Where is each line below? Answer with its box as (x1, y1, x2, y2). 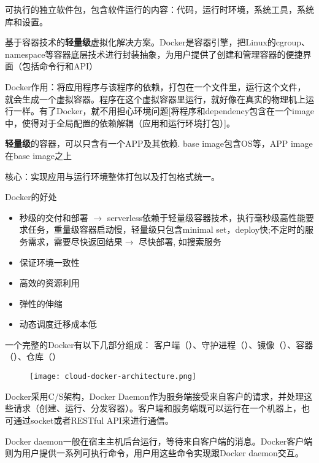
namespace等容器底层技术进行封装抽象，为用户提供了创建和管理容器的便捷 (5, 47, 303, 60)
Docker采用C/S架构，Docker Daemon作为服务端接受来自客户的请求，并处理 (5, 389, 304, 402)
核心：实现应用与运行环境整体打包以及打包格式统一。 (5, 169, 220, 182)
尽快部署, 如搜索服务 (139, 235, 221, 247)
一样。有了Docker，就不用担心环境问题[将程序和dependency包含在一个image (13, 104, 314, 117)
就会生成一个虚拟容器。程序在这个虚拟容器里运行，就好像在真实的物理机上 (5, 92, 306, 105)
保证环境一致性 (19, 255, 80, 268)
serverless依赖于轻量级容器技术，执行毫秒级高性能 (107, 211, 306, 224)
